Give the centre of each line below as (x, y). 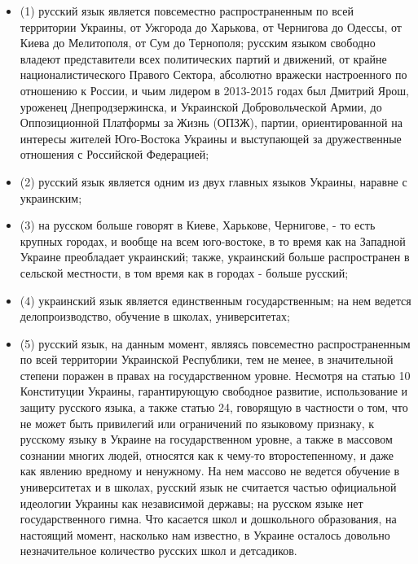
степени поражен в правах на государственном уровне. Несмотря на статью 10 (215, 375)
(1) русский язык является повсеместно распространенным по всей (187, 11)
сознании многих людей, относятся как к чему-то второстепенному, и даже (207, 455)
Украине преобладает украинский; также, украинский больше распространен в (215, 257)
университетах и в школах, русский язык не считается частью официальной (208, 487)
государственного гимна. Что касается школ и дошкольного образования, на (208, 519)
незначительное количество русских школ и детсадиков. (158, 551)
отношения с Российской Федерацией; (114, 154)
